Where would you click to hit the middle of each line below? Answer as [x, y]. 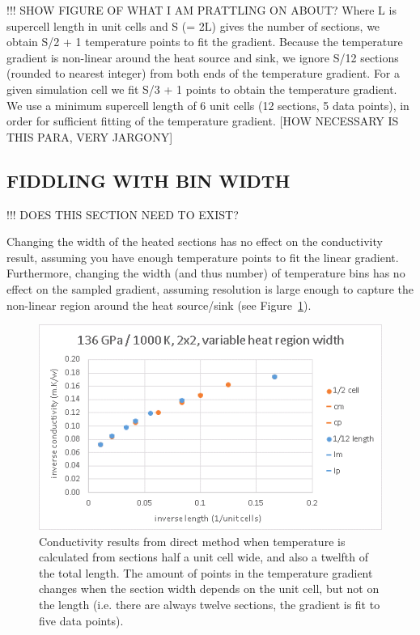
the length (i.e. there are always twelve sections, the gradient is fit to [210, 604]
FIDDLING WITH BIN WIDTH [148, 180]
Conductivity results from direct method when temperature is [192, 541]
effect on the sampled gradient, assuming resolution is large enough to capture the [210, 288]
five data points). [81, 620]
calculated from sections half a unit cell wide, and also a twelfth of [204, 557]
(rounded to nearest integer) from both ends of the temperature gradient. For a [204, 73]
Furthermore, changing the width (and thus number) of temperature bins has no [206, 273]
